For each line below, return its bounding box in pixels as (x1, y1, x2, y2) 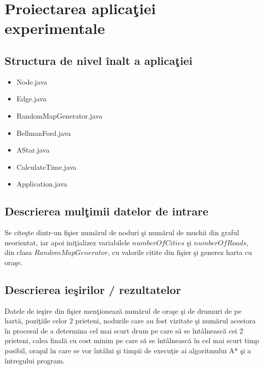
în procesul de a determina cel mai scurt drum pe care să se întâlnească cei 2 (5, 325, 243, 336)
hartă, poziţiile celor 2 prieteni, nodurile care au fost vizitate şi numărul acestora (5, 315, 256, 326)
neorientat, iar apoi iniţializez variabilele (5, 237, 130, 247)
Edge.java (16, 93, 47, 104)
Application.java (16, 178, 67, 189)
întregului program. (5, 355, 65, 365)
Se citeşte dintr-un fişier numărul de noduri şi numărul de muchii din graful (5, 227, 239, 238)
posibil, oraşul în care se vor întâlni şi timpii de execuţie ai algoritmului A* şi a (5, 345, 251, 356)
